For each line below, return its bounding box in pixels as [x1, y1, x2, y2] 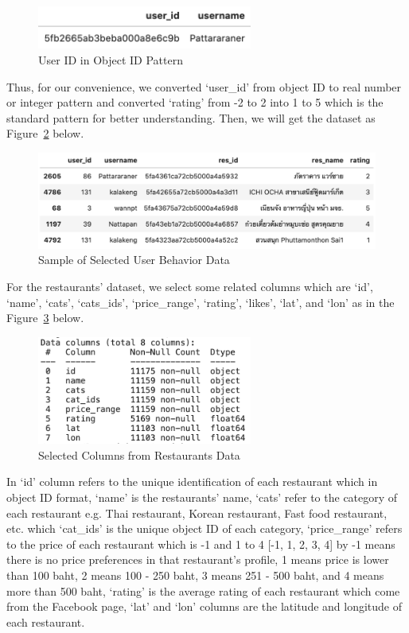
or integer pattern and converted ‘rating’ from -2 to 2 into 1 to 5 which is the [6, 94, 384, 111]
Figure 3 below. [6, 309, 84, 326]
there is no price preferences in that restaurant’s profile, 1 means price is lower [6, 551, 389, 568]
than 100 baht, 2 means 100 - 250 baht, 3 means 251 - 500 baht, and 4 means [6, 567, 384, 584]
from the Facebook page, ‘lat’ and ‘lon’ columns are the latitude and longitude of [6, 598, 403, 615]
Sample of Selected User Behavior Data [38, 251, 230, 268]
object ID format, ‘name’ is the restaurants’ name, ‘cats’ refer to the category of [6, 489, 398, 506]
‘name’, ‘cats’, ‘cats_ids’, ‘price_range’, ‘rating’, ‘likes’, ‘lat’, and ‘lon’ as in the [6, 293, 395, 310]
